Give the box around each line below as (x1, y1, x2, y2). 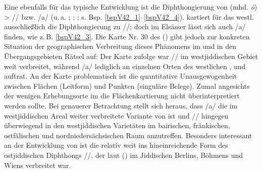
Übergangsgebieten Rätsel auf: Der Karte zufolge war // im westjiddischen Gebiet (4, 50, 258, 61)
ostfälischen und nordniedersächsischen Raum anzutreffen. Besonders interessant (4, 130, 252, 140)
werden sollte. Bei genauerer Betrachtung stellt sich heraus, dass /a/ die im (4, 100, 238, 110)
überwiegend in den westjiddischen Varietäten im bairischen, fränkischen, (4, 120, 230, 131)
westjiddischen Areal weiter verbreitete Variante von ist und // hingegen (4, 110, 229, 121)
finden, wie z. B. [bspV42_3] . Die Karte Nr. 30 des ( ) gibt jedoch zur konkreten (4, 31, 250, 41)
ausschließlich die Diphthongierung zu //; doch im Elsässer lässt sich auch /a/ (4, 21, 246, 32)
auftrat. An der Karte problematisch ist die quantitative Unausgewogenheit (4, 71, 237, 81)
